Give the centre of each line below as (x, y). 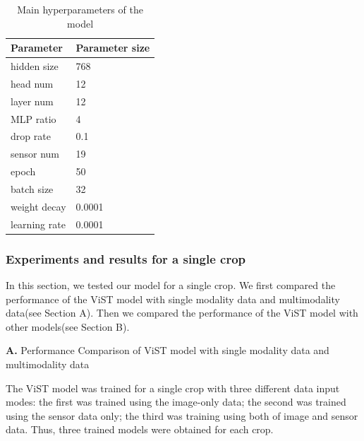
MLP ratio (34, 118)
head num (32, 83)
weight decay (38, 206)
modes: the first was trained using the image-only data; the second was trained (176, 402)
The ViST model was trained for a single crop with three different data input (173, 388)
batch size (32, 188)
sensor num (35, 154)
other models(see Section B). (68, 326)
